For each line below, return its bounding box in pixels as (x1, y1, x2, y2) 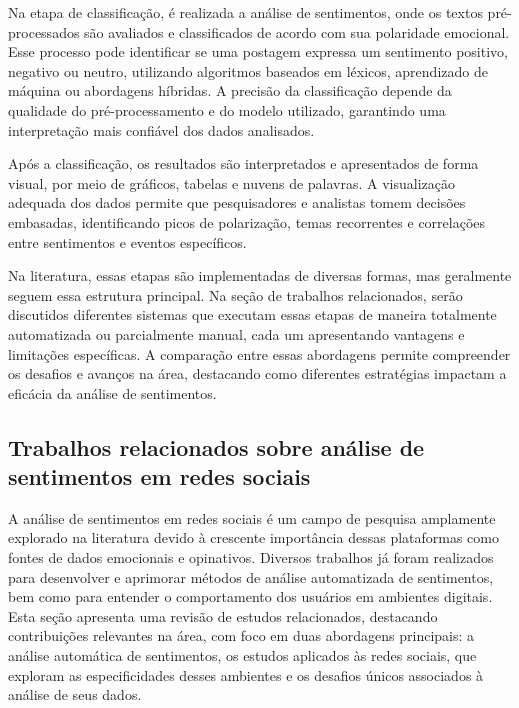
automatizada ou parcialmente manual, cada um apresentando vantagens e (8, 323, 465, 344)
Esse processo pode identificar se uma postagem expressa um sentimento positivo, (8, 41, 508, 62)
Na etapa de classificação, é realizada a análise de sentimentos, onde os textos (8, 2, 483, 22)
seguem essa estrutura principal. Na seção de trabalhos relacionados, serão (8, 284, 463, 305)
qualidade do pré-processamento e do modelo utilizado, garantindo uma (8, 99, 446, 120)
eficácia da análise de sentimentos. (8, 382, 217, 403)
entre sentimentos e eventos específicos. (8, 231, 247, 252)
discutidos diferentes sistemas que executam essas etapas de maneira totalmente (8, 304, 497, 325)
